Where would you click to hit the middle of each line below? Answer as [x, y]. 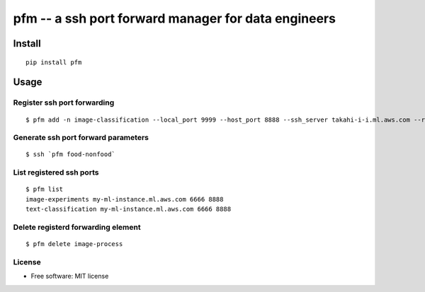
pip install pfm [54, 62]
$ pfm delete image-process [74, 244]
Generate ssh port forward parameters [81, 138]
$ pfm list [45, 189]
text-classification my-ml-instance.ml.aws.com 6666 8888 [129, 209]
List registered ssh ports [56, 173]
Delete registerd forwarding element [77, 227]
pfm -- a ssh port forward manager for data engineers [175, 18]
